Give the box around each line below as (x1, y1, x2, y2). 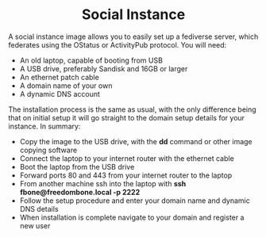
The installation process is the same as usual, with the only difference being (8, 105, 256, 114)
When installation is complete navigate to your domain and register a (19, 212, 245, 222)
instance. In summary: (8, 121, 81, 131)
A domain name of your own (19, 81, 113, 90)
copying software (19, 145, 78, 155)
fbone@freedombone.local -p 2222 (19, 187, 141, 197)
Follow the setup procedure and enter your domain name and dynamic (19, 196, 250, 205)
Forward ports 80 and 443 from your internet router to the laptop (19, 170, 233, 180)
